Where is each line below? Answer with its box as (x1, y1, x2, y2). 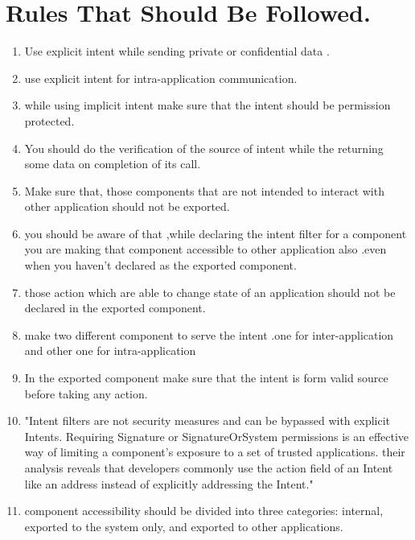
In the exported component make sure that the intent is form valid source (24, 369, 388, 386)
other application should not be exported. (24, 198, 230, 215)
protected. (24, 112, 75, 129)
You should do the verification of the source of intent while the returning (24, 139, 384, 156)
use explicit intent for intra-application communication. (24, 69, 298, 86)
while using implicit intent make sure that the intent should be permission (24, 97, 391, 113)
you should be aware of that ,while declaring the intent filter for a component (24, 225, 407, 241)
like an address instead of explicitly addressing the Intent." (24, 475, 314, 492)
